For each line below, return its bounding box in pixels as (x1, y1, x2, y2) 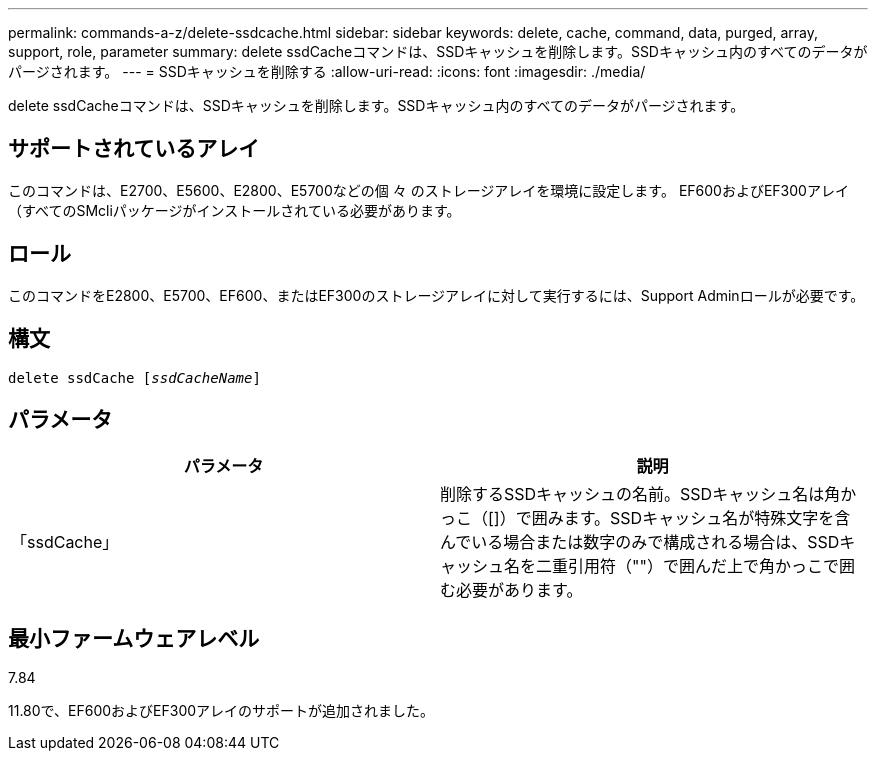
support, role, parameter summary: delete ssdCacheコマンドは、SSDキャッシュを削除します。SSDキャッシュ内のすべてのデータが (8, 43, 868, 60)
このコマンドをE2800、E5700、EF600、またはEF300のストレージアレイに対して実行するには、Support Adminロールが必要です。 (8, 286, 865, 304)
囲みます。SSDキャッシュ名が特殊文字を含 (531, 508, 851, 529)
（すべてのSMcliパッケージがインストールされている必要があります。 (8, 201, 461, 219)
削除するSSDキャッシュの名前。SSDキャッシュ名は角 (440, 484, 841, 505)
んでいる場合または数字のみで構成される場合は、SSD (440, 532, 840, 553)
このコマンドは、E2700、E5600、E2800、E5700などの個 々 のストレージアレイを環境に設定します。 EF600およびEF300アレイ (8, 181, 849, 199)
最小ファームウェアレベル (8, 625, 260, 651)
